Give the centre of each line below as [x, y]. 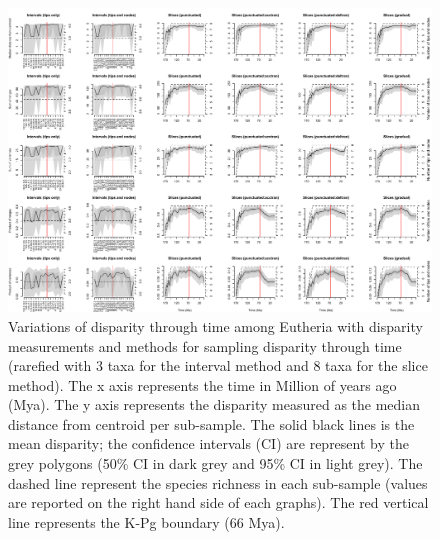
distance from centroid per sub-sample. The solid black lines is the [211, 423]
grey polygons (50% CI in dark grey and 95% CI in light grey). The [215, 463]
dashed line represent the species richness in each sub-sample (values [218, 482]
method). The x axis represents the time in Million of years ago [202, 384]
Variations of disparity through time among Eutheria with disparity [215, 325]
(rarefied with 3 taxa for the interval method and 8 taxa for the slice [218, 365]
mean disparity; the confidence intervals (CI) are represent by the [208, 443]
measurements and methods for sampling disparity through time [205, 345]
